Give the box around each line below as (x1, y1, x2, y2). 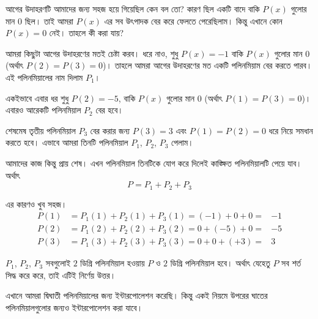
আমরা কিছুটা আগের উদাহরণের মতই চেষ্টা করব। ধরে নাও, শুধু (6, 47, 179, 59)
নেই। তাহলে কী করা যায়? (49, 26, 124, 39)
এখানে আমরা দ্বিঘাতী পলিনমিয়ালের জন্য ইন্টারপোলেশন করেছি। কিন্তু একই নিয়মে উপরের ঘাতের (6, 289, 268, 302)
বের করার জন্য (90, 124, 130, 137)
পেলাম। (171, 136, 194, 149)
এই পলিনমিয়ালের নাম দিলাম (6, 70, 83, 83)
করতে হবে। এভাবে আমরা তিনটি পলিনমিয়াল (6, 136, 128, 149)
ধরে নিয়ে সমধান (268, 124, 313, 137)
